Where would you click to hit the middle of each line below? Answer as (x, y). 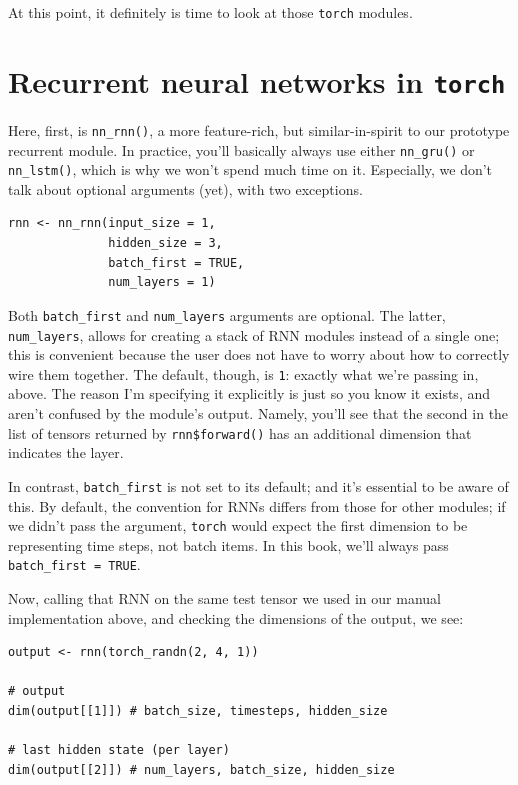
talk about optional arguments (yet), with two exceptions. (185, 188)
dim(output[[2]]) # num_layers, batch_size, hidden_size (201, 769)
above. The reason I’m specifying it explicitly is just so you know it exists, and (249, 393)
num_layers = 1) (162, 282)
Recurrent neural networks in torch (257, 80)
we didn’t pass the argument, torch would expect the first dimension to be (238, 525)
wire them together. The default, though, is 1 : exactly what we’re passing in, (243, 373)
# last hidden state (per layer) (119, 750)
